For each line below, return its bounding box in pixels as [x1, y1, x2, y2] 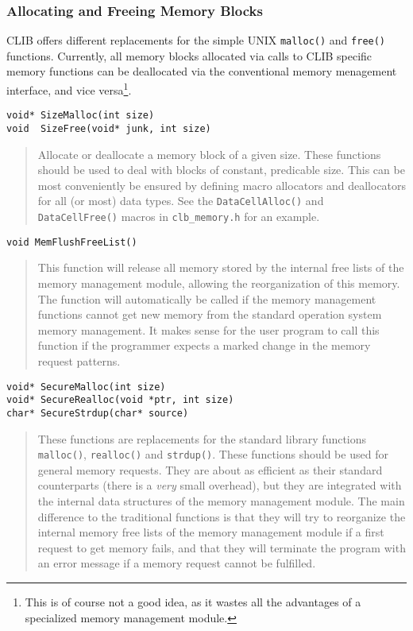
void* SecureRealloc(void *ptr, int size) [6, 394, 234, 406]
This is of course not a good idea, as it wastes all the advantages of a [25, 593, 361, 610]
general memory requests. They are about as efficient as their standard [37, 461, 383, 478]
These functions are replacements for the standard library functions [37, 430, 367, 447]
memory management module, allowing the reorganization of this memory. [37, 274, 400, 291]
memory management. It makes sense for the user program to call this [37, 321, 380, 338]
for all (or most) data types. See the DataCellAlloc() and [37, 192, 324, 209]
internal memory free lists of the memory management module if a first [37, 524, 384, 540]
